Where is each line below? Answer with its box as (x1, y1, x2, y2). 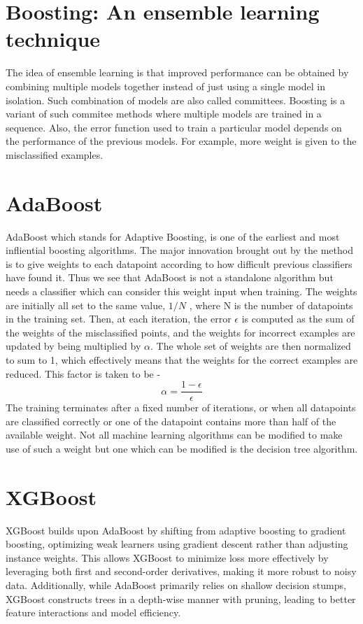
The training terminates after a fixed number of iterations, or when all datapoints (6, 400, 356, 415)
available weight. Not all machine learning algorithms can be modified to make (6, 427, 343, 442)
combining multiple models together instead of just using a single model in (6, 78, 325, 93)
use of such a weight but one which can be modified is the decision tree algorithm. (6, 441, 358, 455)
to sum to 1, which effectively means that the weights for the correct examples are (6, 352, 358, 367)
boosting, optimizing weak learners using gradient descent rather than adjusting (6, 537, 348, 551)
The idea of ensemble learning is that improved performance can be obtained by (6, 65, 349, 80)
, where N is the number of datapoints (189, 297, 353, 312)
